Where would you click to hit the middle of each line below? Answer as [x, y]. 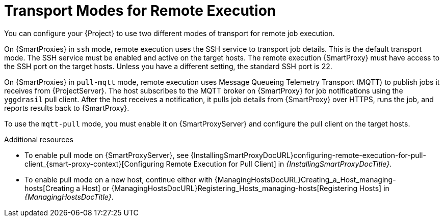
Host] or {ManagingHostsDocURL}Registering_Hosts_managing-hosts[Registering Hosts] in [236, 188]
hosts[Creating [49, 188]
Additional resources [39, 139]
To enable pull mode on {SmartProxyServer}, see [107, 155]
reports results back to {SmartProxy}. [67, 108]
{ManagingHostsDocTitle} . [69, 197]
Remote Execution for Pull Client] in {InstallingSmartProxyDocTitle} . [279, 164]
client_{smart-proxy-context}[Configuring [94, 164]
